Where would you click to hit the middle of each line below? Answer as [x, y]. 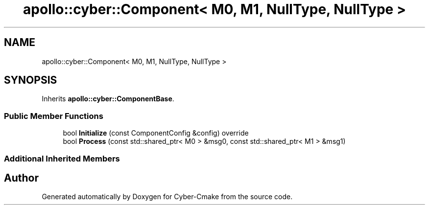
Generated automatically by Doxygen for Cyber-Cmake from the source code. [167, 197]
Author [21, 178]
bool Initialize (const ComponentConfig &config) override [156, 133]
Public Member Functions [54, 116]
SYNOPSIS [31, 80]
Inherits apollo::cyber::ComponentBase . [108, 99]
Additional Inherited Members [62, 158]
